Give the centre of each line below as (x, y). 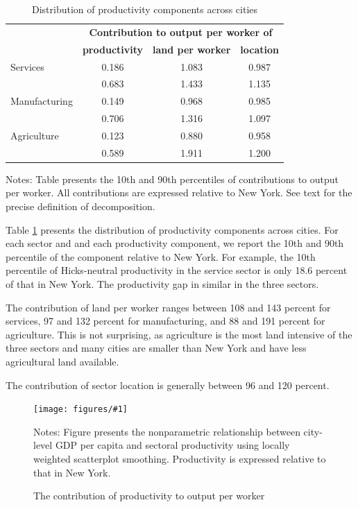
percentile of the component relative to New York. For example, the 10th (161, 256)
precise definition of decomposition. (80, 206)
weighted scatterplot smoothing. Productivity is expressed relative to (180, 458)
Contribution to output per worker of (181, 32)
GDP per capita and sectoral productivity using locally (172, 445)
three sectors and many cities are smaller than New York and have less (156, 348)
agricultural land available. (62, 361)
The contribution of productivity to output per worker (149, 496)
